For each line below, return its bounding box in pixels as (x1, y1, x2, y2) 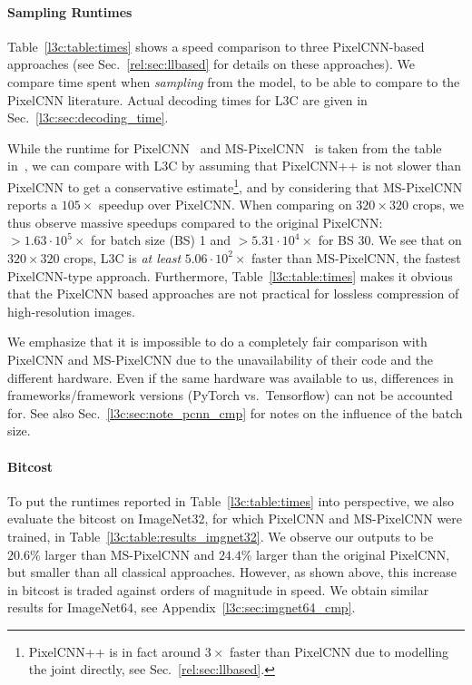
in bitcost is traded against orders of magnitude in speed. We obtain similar (7, 580, 429, 599)
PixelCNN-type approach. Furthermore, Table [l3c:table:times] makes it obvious (7, 266, 453, 285)
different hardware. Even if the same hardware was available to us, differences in (7, 367, 454, 387)
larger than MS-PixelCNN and (44, 544, 215, 563)
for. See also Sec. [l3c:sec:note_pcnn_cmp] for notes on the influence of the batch (7, 403, 463, 422)
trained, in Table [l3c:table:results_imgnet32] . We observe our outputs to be (7, 526, 434, 545)
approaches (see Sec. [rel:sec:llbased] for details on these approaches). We (7, 54, 416, 73)
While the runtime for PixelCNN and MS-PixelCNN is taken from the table (7, 138, 442, 157)
